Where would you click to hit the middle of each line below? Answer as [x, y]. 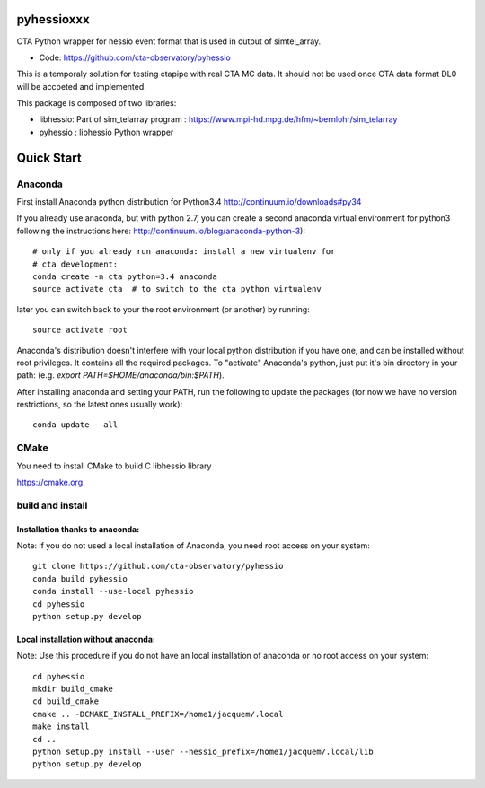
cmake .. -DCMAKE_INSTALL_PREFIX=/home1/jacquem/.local [158, 714]
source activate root [80, 330]
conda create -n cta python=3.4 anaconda [125, 276]
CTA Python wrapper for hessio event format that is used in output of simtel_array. [169, 41]
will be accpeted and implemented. [82, 86]
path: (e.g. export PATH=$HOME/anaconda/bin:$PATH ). [120, 375]
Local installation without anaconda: [86, 639]
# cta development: [75, 264]
